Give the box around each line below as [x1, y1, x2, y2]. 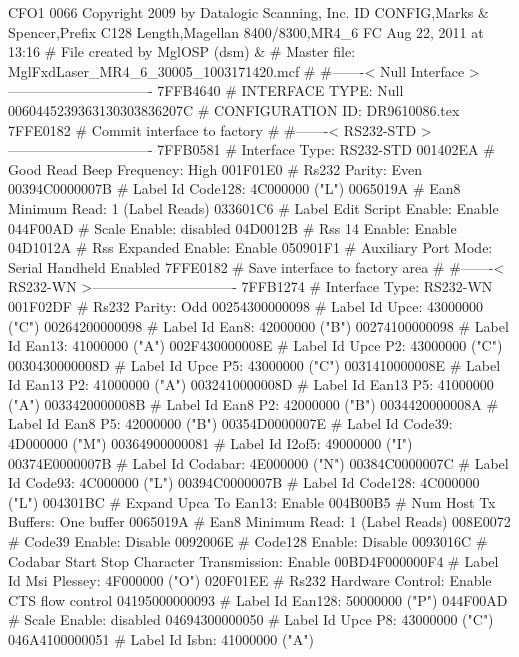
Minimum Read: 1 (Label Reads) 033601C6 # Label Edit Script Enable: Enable [8, 197, 499, 218]
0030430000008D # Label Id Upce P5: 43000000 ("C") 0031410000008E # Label [8, 354, 501, 375]
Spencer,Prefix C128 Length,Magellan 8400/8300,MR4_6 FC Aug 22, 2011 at [8, 21, 484, 42]
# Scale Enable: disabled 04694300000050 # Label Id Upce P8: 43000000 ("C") [8, 609, 494, 630]
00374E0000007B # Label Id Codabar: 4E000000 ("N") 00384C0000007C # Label [8, 452, 509, 473]
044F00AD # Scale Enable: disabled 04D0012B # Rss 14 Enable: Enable [8, 217, 457, 238]
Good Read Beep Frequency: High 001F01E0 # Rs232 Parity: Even [8, 158, 423, 179]
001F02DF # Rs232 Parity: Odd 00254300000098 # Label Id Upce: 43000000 [8, 295, 483, 316]
